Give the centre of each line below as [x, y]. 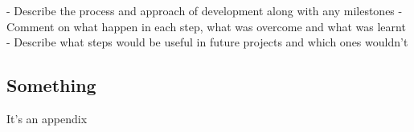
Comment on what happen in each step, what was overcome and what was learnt [206, 26]
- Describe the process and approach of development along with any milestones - [205, 10]
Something [51, 85]
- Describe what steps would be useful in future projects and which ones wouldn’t [207, 42]
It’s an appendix [47, 118]
